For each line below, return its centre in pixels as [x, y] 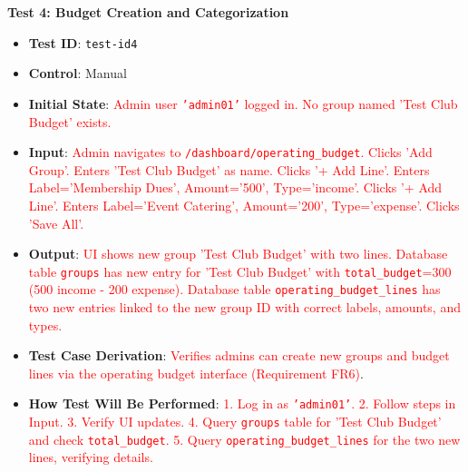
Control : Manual [78, 73]
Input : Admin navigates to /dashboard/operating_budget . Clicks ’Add [230, 152]
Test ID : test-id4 [83, 42]
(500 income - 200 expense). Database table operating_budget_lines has [234, 289]
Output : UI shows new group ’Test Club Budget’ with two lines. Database [238, 254]
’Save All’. [56, 223]
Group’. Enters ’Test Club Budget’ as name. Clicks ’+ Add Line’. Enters [229, 169]
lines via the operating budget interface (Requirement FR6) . [196, 373]
